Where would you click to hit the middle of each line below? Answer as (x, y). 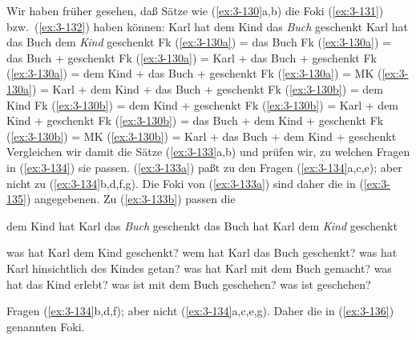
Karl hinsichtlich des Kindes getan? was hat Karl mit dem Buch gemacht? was (199, 268)
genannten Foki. (46, 326)
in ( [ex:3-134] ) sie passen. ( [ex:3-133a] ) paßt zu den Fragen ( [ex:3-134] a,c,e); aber (204, 167)
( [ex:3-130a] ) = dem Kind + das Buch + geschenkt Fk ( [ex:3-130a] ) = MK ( (194, 73)
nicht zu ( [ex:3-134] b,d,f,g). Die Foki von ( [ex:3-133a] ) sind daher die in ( (185, 183)
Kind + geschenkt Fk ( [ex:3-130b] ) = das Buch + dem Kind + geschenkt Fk (195, 120)
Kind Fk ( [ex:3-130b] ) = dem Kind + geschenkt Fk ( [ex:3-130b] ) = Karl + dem (203, 104)
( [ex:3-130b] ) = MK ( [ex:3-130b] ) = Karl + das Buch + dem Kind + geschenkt (202, 136)
